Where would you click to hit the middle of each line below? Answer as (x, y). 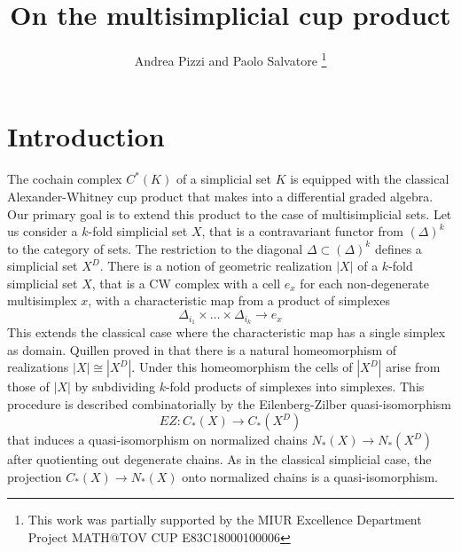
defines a (398, 248)
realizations (38, 367)
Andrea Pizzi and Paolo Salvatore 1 (230, 59)
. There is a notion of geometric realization (216, 266)
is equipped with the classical (370, 179)
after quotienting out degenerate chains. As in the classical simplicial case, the (219, 459)
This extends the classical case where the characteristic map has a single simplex (227, 331)
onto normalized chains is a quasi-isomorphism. (310, 476)
